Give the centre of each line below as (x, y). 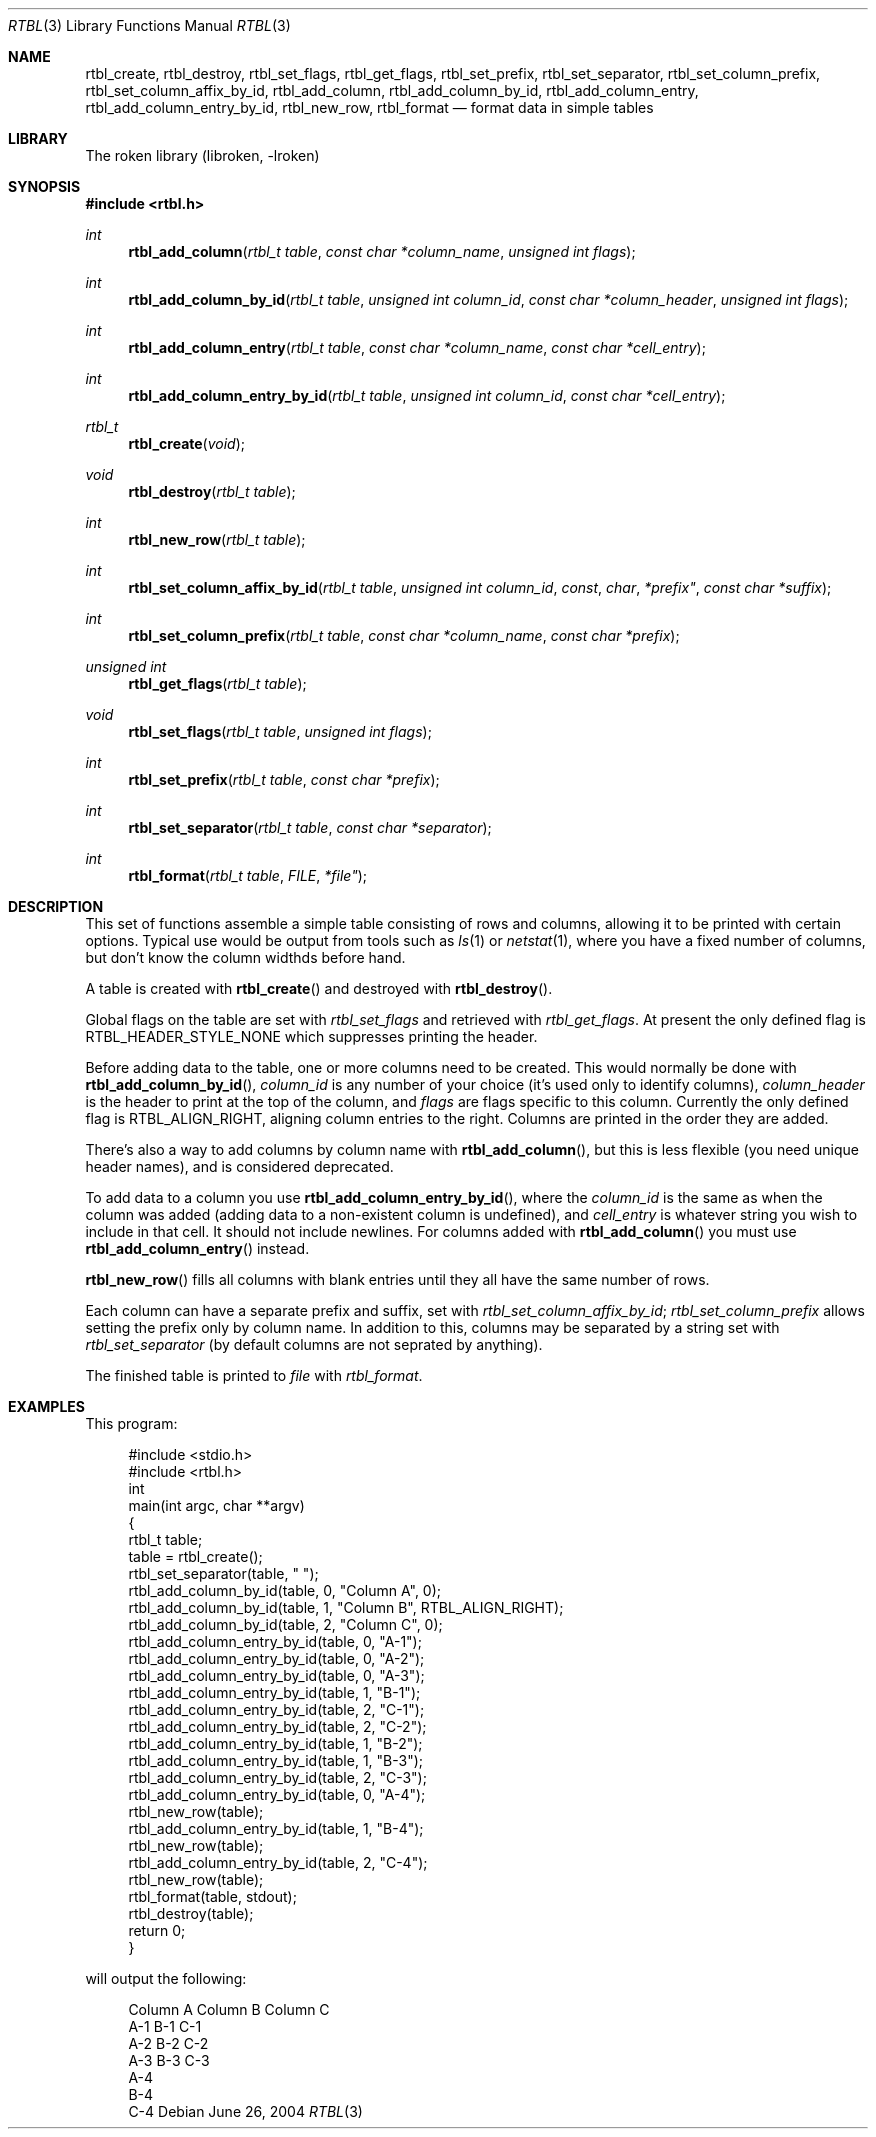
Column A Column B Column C (229, 2009)
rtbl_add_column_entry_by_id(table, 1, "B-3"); (276, 1760)
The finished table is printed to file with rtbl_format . (254, 1375)
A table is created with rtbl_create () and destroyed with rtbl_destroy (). (319, 988)
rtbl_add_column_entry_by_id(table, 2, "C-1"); (276, 1709)
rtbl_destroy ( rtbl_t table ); (212, 491)
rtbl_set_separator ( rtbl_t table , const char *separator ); (310, 827)
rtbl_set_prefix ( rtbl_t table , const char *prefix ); (284, 779)
